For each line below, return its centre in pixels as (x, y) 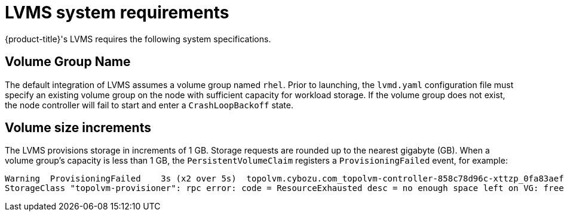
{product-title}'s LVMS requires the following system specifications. (138, 39)
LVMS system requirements (117, 12)
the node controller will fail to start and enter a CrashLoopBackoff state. (149, 105)
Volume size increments (78, 128)
